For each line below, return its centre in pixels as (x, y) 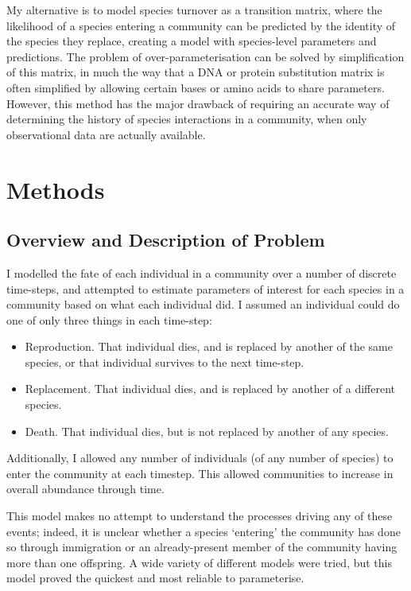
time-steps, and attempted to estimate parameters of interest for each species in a (205, 288)
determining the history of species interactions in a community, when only (187, 119)
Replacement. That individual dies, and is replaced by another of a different (210, 389)
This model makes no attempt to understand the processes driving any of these (200, 516)
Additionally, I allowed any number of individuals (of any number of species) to (200, 458)
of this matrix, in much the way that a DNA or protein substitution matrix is (196, 72)
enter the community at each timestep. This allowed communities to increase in (200, 473)
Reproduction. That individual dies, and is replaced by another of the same (209, 346)
